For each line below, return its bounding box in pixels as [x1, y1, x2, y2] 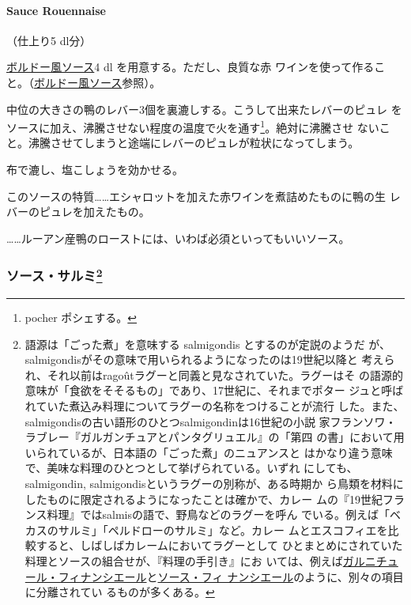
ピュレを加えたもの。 [39, 203, 150, 220]
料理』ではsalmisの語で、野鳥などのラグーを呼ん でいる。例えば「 [47, 506, 390, 523]
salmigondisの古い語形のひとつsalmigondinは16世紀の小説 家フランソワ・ [25, 413, 397, 429]
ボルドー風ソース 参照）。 [34, 74, 161, 90]
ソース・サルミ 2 [6, 264, 103, 285]
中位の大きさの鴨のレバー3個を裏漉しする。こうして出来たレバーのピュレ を [6, 100, 402, 117]
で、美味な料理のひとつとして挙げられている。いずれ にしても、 [25, 459, 358, 476]
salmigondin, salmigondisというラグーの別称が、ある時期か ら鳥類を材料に [25, 475, 404, 491]
